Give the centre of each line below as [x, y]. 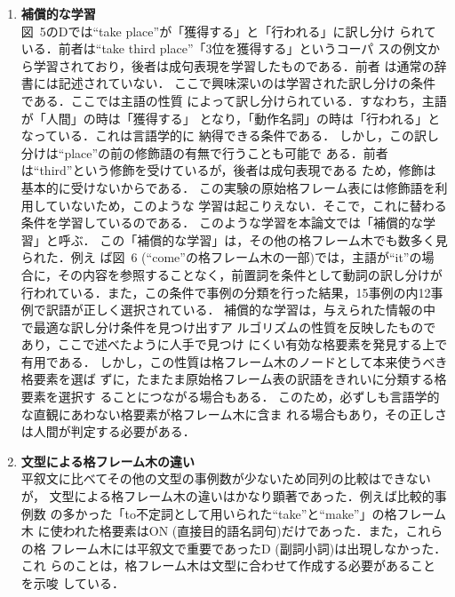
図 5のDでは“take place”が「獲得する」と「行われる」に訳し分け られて [228, 31]
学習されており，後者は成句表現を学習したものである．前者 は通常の [234, 65]
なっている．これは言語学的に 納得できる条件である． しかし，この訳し [230, 135]
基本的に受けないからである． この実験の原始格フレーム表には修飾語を [228, 187]
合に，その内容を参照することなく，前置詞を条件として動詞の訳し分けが [231, 274]
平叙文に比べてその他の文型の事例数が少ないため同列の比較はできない [226, 478]
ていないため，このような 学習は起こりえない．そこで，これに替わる [246, 205]
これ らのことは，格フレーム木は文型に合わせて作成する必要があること [228, 565]
